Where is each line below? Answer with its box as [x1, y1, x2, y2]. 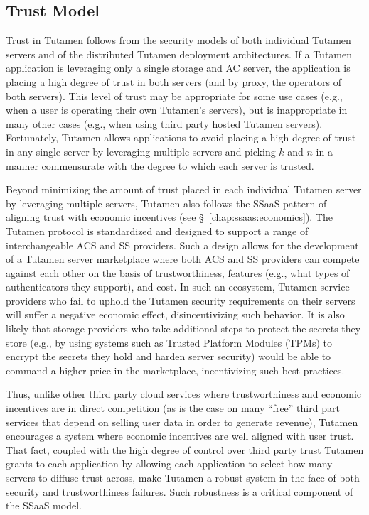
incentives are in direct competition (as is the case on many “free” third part [6, 401, 340, 416]
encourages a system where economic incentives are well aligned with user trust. [6, 428, 354, 443]
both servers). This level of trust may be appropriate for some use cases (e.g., [6, 88, 343, 103]
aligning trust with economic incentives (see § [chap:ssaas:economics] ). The [6, 210, 333, 224]
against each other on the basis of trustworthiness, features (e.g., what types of [6, 265, 350, 280]
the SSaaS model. [6, 498, 82, 513]
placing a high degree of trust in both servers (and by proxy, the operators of [6, 74, 341, 89]
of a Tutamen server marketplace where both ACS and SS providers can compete [6, 251, 360, 266]
